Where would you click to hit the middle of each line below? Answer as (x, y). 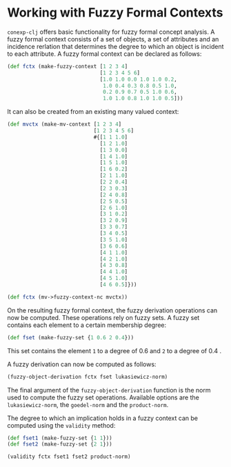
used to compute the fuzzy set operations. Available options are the (103, 397)
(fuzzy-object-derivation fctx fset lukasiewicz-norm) (88, 377)
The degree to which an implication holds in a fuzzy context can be (103, 418)
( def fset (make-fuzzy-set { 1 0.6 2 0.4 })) (71, 337)
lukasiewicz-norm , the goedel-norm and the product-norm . (88, 404)
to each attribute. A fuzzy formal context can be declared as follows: (104, 54)
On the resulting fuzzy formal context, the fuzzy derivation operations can (112, 310)
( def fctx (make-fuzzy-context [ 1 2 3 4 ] (68, 66)
